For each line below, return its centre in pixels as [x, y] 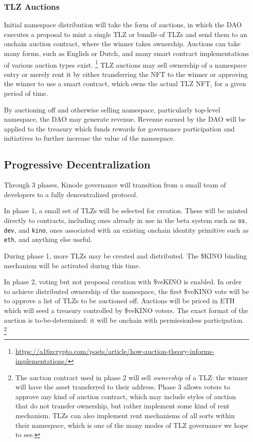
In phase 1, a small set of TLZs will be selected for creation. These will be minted [126, 211]
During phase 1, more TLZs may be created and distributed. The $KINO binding [126, 255]
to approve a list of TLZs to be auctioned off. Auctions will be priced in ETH [119, 301]
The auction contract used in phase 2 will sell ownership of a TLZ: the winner [132, 377]
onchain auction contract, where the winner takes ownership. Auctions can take [122, 44]
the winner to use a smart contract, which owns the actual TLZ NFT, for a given [125, 83]
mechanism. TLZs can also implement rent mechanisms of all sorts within [125, 415]
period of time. [26, 93]
